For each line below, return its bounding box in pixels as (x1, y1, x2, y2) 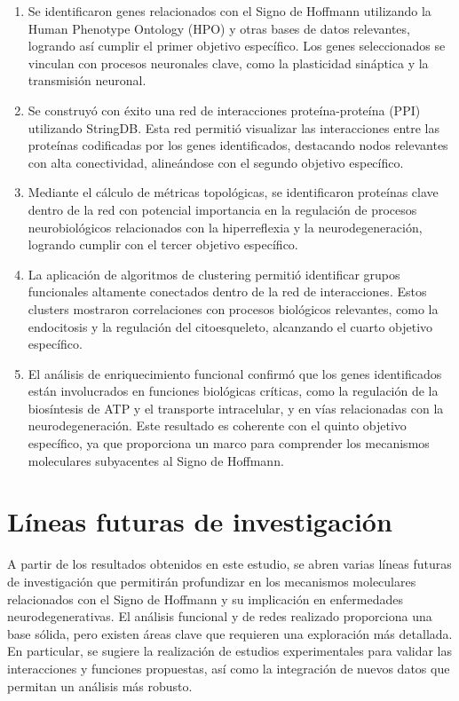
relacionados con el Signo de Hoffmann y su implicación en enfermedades (7, 589, 403, 608)
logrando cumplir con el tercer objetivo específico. (28, 235, 298, 254)
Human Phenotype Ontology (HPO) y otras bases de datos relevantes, (28, 19, 410, 37)
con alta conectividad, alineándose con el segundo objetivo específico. (28, 153, 404, 171)
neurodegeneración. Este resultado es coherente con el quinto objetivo (28, 416, 407, 435)
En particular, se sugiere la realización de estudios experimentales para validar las (7, 642, 453, 660)
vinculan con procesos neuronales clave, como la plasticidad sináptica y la (28, 53, 429, 72)
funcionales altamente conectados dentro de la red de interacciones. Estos (28, 282, 427, 301)
